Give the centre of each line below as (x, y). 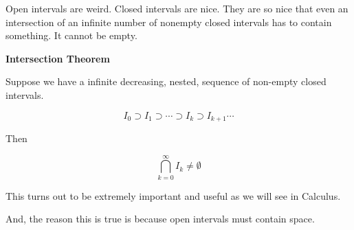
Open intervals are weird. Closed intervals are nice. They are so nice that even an (177, 8)
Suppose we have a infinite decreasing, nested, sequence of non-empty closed (166, 81)
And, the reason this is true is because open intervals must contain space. (160, 219)
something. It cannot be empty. (71, 35)
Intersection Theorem (58, 58)
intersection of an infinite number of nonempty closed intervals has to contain (169, 22)
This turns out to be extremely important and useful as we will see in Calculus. (173, 195)
